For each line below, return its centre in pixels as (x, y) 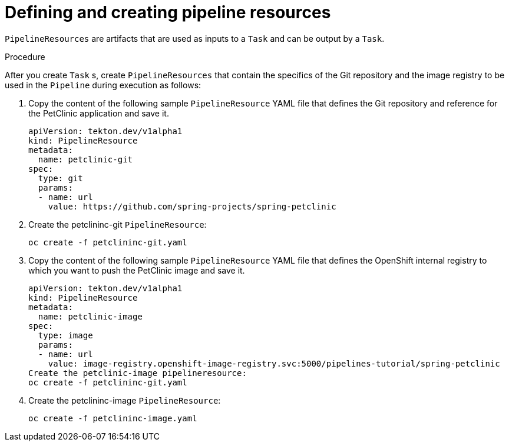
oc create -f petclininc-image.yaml (113, 418)
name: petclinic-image (90, 316)
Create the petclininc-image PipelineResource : (125, 400)
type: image (65, 335)
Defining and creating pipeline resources (168, 12)
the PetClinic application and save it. (99, 113)
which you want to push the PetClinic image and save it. (137, 270)
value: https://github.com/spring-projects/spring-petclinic (192, 206)
